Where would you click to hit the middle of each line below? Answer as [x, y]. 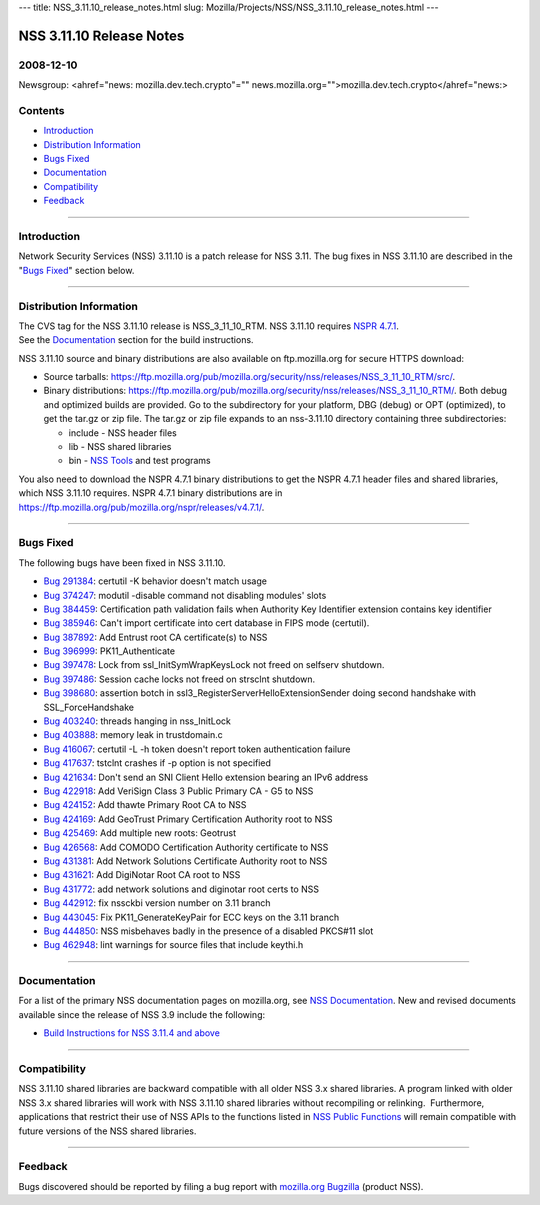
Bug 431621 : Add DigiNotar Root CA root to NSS [142, 875]
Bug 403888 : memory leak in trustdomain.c [133, 735]
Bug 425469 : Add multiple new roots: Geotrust [140, 833]
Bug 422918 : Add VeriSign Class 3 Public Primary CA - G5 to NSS [178, 791]
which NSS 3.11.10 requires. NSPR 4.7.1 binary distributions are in [150, 493]
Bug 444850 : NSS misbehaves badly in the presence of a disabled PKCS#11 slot [208, 931]
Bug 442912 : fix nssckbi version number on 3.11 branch [157, 903]
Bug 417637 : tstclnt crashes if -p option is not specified [157, 763]
